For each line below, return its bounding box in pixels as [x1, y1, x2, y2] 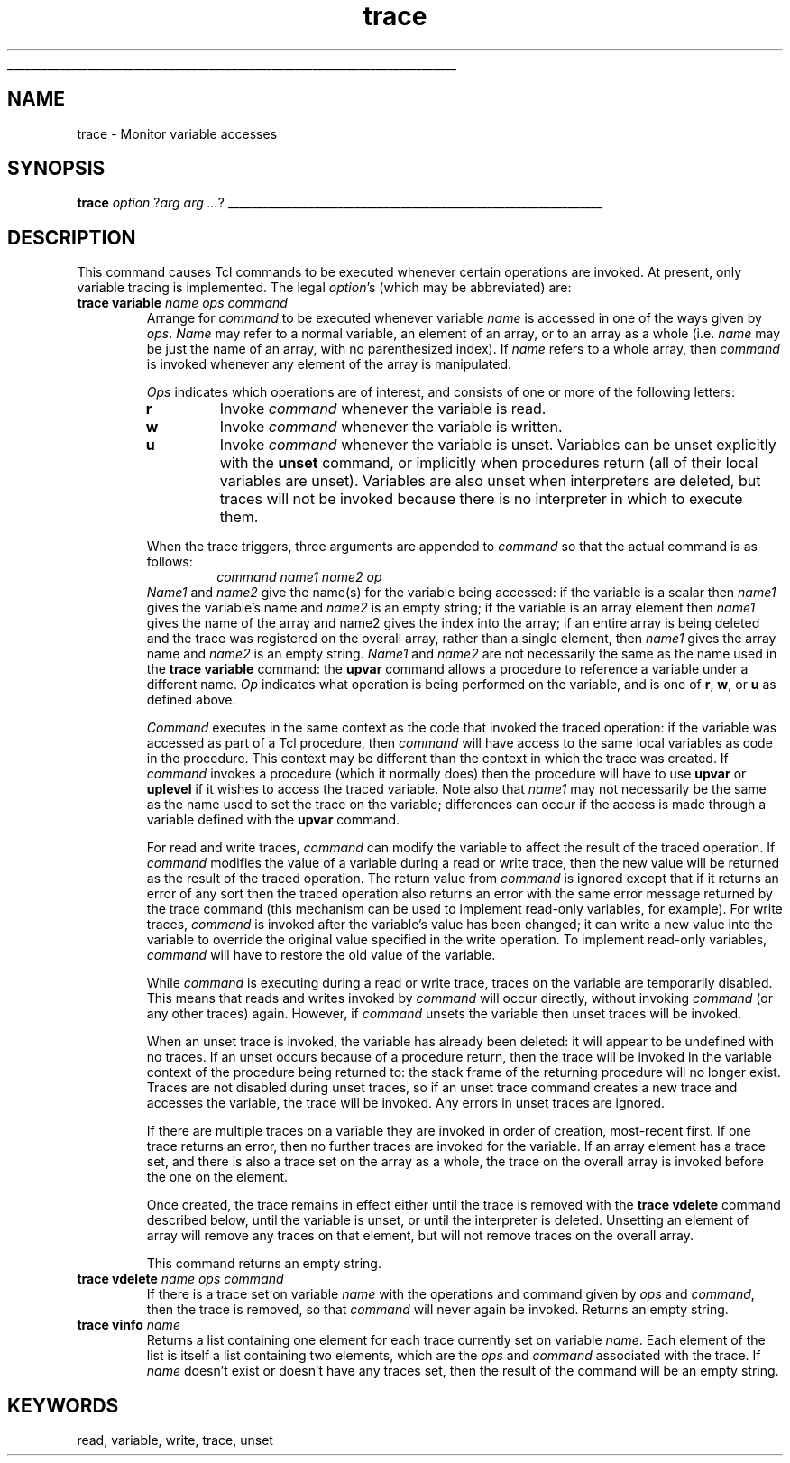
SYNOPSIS [7, 157, 106, 180]
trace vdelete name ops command [77, 1271, 284, 1287]
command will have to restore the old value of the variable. [146, 947, 496, 963]
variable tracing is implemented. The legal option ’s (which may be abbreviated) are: [77, 280, 572, 296]
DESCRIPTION [7, 225, 136, 249]
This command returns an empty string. [146, 1256, 381, 1272]
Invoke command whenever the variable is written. [219, 418, 563, 437]
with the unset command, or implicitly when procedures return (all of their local [219, 454, 758, 473]
